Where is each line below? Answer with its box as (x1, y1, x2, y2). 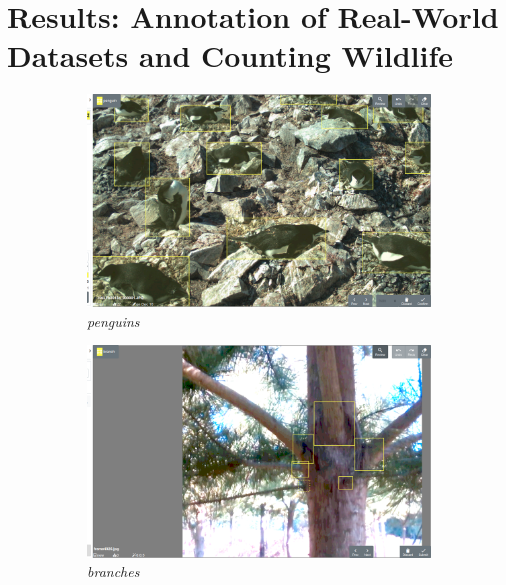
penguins (87, 310, 140, 331)
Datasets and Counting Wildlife (7, 35, 454, 76)
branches (87, 561, 140, 582)
